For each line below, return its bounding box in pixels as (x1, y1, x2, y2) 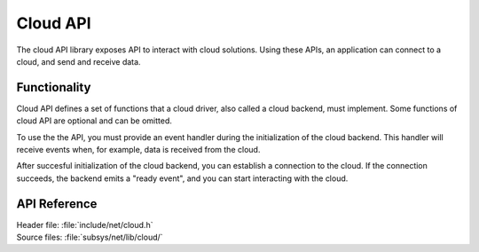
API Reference (16, 196, 98, 211)
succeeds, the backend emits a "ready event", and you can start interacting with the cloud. (16, 173, 349, 184)
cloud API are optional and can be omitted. (16, 115, 173, 126)
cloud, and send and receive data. (16, 56, 141, 67)
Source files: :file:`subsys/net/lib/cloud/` (16, 232, 163, 243)
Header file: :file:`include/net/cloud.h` (16, 219, 153, 230)
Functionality (16, 80, 91, 95)
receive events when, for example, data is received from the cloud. (16, 145, 261, 155)
